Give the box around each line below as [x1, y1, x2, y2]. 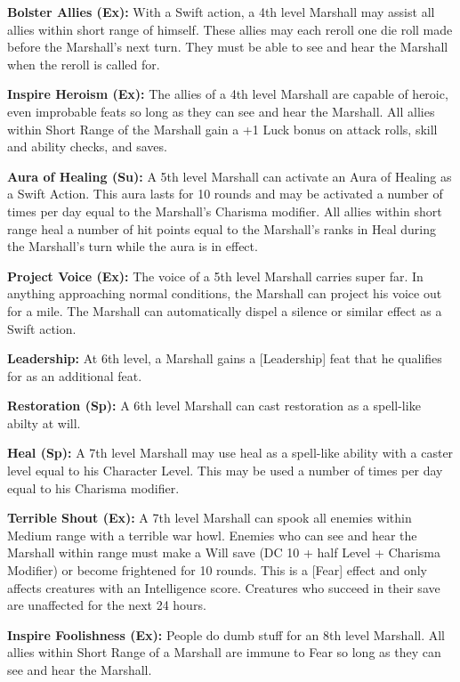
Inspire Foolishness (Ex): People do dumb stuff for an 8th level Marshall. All [7, 625, 446, 644]
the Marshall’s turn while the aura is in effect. [7, 237, 258, 256]
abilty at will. [7, 413, 81, 432]
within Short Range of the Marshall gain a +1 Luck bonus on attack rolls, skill [7, 119, 438, 138]
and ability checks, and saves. [7, 137, 167, 156]
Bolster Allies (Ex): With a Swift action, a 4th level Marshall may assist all [7, 3, 435, 20]
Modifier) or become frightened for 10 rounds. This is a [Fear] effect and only [7, 561, 428, 580]
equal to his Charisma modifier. [7, 478, 180, 497]
